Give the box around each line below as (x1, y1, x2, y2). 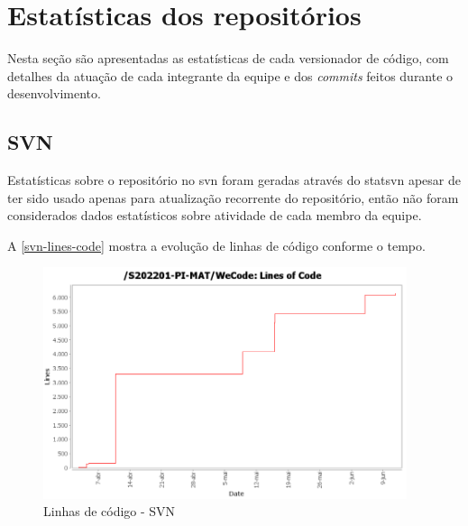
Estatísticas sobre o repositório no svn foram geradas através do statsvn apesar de (7, 171, 461, 189)
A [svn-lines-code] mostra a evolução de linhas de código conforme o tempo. (7, 235, 426, 254)
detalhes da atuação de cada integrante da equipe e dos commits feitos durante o (7, 66, 454, 85)
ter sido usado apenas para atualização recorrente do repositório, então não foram (7, 188, 459, 207)
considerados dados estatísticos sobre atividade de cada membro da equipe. (7, 206, 422, 225)
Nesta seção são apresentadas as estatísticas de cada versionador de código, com (7, 49, 449, 68)
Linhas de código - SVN (43, 502, 176, 521)
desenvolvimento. (7, 84, 101, 103)
